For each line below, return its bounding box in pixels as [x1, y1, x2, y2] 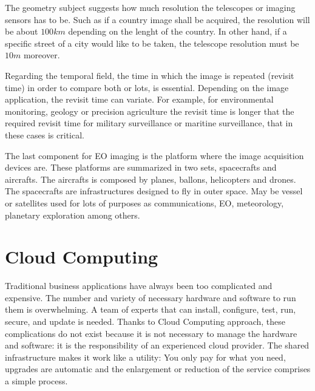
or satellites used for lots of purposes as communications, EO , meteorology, [5, 196, 284, 209]
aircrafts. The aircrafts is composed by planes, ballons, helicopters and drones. [5, 172, 296, 185]
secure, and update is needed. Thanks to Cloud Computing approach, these [5, 315, 286, 327]
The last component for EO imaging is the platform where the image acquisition [5, 149, 304, 161]
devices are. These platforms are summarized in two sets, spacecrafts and [5, 161, 277, 174]
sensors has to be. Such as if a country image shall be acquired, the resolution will [5, 13, 310, 25]
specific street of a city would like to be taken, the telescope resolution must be [5, 36, 299, 49]
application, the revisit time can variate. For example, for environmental [5, 93, 274, 106]
